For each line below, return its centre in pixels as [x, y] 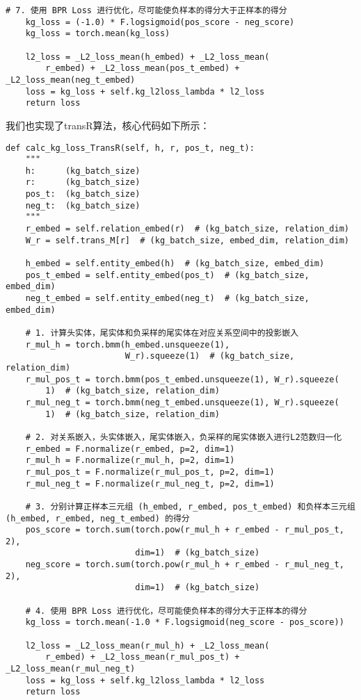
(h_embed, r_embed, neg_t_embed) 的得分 [98, 518]
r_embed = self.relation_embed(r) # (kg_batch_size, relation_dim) [187, 229]
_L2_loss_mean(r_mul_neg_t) [71, 669]
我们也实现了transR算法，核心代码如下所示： [108, 125]
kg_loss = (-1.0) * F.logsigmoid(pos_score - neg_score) [160, 22]
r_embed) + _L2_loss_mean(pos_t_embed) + [143, 68]
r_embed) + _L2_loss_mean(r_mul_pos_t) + [143, 657]
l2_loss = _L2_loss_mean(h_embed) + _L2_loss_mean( [147, 57]
